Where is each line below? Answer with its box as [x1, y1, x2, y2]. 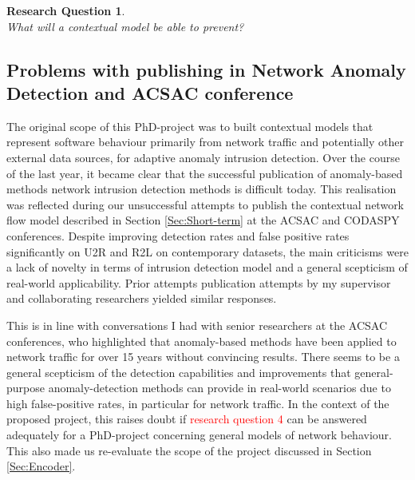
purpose [6, 379, 45, 396]
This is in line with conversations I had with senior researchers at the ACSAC [6, 316, 388, 333]
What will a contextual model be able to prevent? [6, 18, 244, 34]
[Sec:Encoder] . [6, 458, 76, 474]
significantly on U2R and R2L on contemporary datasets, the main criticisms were [6, 243, 409, 260]
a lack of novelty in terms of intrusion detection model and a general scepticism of [6, 259, 408, 276]
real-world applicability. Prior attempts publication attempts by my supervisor [6, 274, 391, 291]
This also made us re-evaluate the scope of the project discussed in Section [6, 442, 372, 458]
